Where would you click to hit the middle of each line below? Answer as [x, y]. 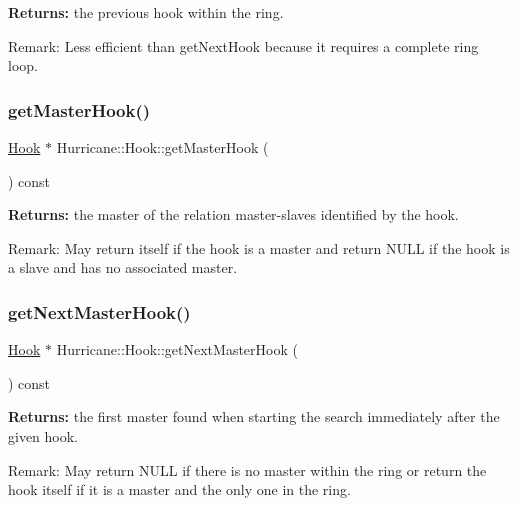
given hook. [43, 435]
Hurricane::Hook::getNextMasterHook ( [177, 349]
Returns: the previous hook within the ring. [146, 12]
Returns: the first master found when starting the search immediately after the [254, 416]
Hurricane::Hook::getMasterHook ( [162, 147]
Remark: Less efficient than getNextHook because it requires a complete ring [243, 45]
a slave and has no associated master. [123, 267]
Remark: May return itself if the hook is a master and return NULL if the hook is [259, 247]
